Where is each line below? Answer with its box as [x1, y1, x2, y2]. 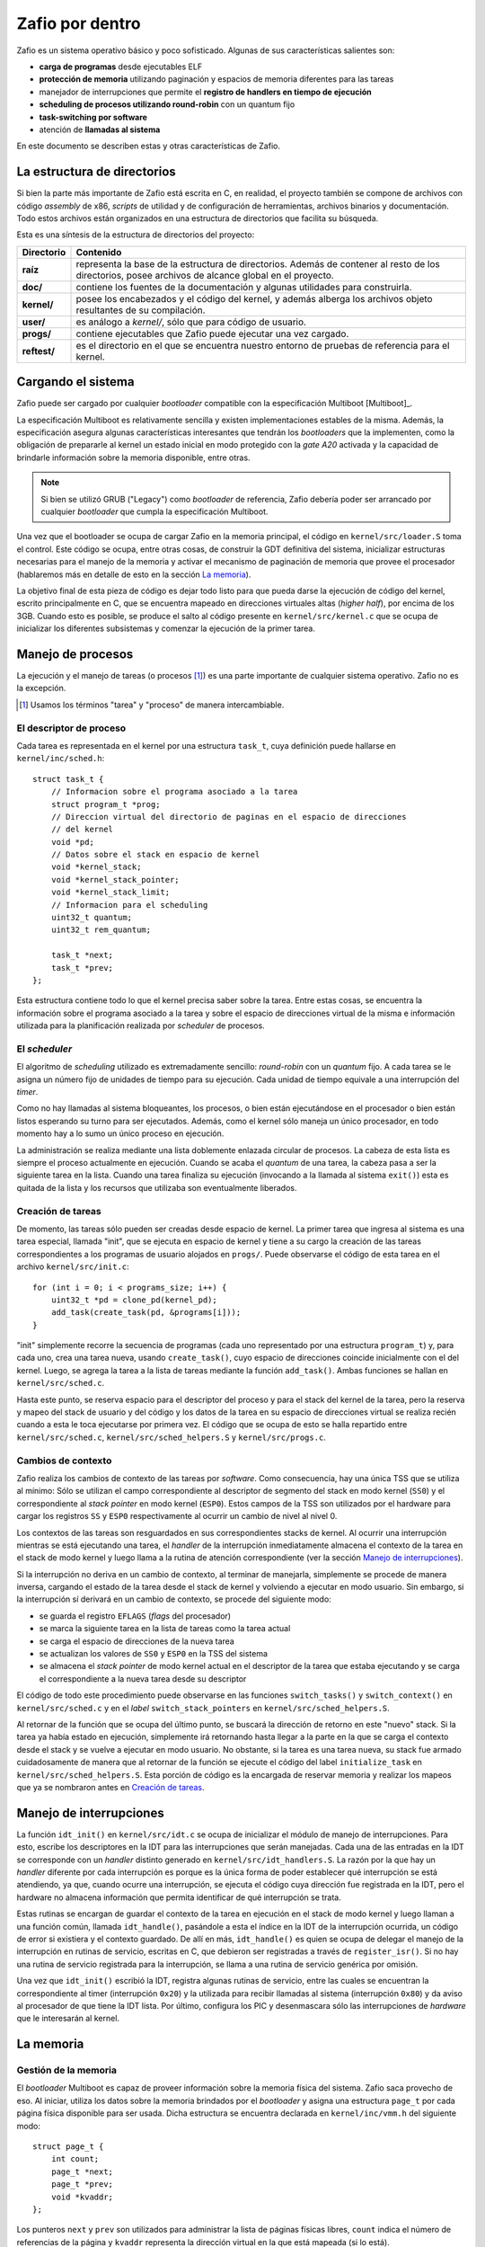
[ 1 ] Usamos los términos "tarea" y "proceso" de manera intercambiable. [19, 699, 285, 710]
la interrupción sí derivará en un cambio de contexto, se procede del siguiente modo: [16, 1594, 331, 1604]
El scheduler [16, 1043, 73, 1055]
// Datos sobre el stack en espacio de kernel [50, 849, 260, 860]
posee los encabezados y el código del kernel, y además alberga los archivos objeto [75, 292, 433, 305]
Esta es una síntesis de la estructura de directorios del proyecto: [16, 229, 255, 240]
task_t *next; [50, 950, 114, 961]
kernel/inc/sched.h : [16, 753, 105, 764]
